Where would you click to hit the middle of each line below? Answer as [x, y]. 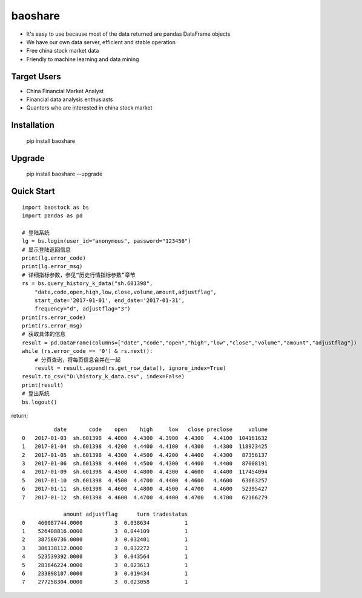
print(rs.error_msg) [52, 326]
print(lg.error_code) [54, 258]
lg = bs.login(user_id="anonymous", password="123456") [107, 241]
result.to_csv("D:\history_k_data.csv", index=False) [103, 376]
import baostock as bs [56, 207]
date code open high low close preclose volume [161, 429]
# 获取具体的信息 [44, 334]
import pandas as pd [52, 216]
